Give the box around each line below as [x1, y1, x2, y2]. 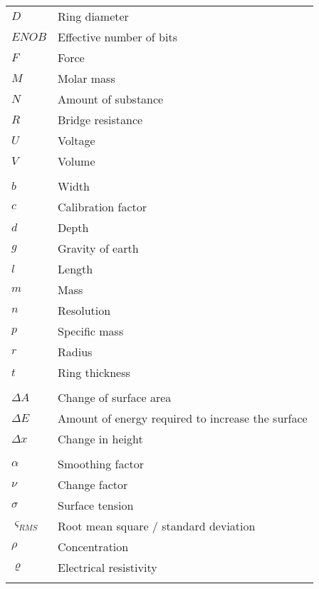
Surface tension [58, 497, 134, 513]
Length [58, 261, 93, 277]
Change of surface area [58, 389, 172, 406]
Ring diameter [58, 8, 129, 24]
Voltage [58, 132, 95, 148]
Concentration [58, 538, 129, 555]
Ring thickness [58, 364, 130, 381]
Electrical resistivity [58, 559, 157, 575]
